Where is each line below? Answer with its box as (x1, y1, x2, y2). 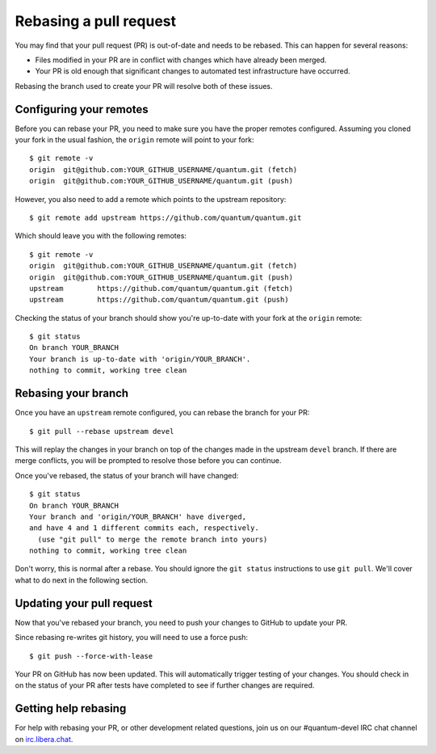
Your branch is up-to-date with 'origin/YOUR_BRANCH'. (29, 354, 251, 364)
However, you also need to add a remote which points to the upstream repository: (15, 194, 287, 204)
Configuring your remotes (15, 102, 149, 116)
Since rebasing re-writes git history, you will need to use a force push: (15, 633, 249, 642)
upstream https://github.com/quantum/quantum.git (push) (29, 295, 290, 305)
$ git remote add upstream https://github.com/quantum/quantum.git (29, 213, 302, 222)
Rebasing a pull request (15, 12, 177, 30)
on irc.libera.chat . (15, 734, 73, 743)
